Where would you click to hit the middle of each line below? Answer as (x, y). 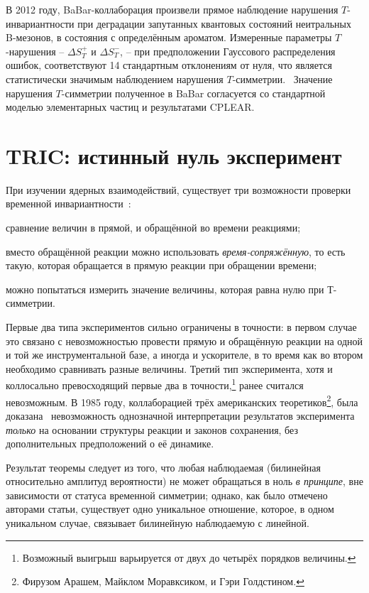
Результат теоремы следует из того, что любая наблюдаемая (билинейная (163, 467)
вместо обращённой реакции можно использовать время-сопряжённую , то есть (176, 251)
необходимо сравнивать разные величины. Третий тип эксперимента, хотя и (169, 368)
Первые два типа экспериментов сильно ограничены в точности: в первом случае (181, 327)
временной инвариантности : (68, 203)
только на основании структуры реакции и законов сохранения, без (152, 429)
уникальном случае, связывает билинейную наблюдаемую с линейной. (158, 523)
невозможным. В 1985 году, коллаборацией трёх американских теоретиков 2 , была (182, 401)
